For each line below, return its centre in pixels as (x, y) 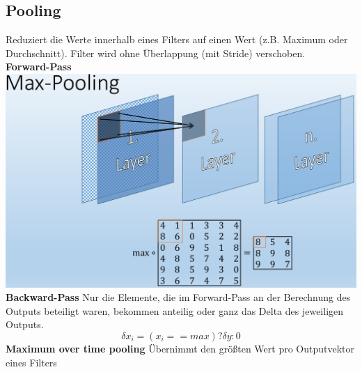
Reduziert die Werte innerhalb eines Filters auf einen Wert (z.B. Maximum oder (177, 39)
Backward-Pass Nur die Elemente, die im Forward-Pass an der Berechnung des (178, 297)
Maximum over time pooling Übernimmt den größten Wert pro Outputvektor (180, 348)
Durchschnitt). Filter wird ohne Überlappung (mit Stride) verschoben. (156, 53)
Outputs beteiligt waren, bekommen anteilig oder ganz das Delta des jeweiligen (175, 310)
